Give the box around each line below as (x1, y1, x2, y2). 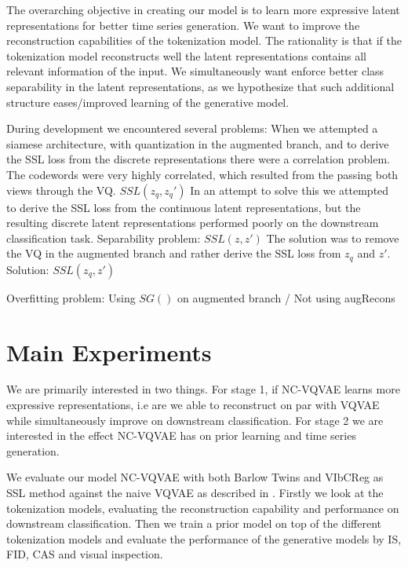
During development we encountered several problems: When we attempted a (6, 120, 378, 137)
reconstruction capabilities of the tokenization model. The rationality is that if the (6, 32, 402, 49)
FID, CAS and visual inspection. (6, 546, 163, 562)
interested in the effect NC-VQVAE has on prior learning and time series (6, 427, 356, 444)
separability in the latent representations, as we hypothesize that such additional (6, 78, 395, 94)
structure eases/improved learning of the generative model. (6, 93, 290, 110)
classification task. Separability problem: (6, 229, 201, 246)
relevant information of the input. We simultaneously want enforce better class (6, 63, 384, 79)
